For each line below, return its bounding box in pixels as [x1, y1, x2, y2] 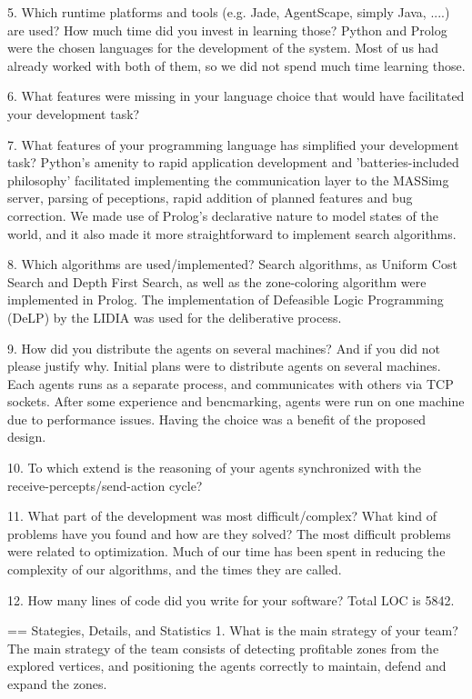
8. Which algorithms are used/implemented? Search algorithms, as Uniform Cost [7, 255, 457, 274]
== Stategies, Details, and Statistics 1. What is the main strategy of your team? [7, 621, 458, 640]
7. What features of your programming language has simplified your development [7, 135, 459, 154]
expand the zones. [7, 674, 107, 693]
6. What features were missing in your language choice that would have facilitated [7, 86, 465, 105]
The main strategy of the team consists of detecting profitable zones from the [7, 638, 439, 657]
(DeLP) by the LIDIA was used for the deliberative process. [7, 307, 342, 326]
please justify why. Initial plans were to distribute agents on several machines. [7, 356, 441, 375]
